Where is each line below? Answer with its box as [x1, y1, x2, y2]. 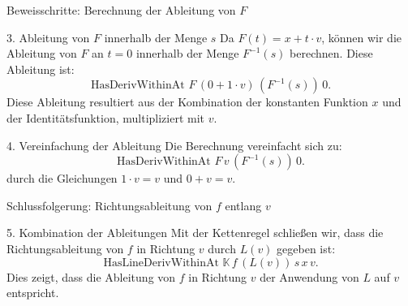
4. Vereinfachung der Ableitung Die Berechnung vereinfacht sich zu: [6, 136, 342, 153]
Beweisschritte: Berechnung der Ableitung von [6, 2, 236, 18]
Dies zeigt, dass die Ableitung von [6, 268, 176, 285]
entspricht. [6, 284, 59, 301]
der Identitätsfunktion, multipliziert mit [6, 109, 205, 126]
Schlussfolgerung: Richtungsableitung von [6, 196, 213, 213]
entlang [225, 196, 262, 213]
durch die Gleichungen [6, 170, 118, 187]
